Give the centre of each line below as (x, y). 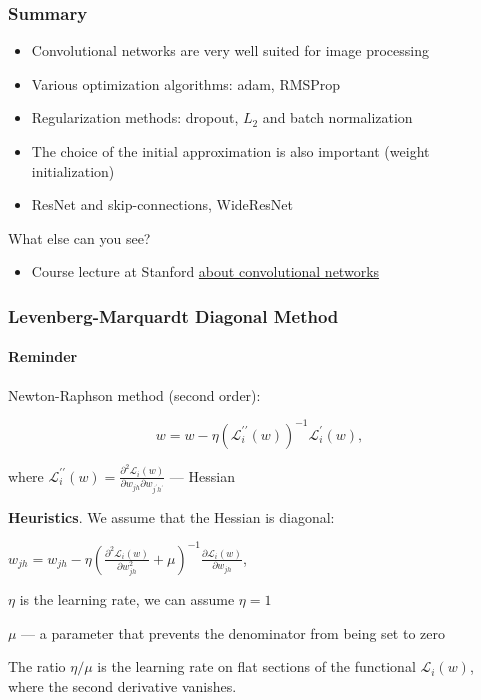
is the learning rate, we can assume (127, 598)
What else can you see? (79, 237)
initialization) (73, 170)
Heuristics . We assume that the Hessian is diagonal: (171, 516)
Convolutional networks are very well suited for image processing (230, 50)
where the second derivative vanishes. (122, 685)
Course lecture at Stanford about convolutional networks (205, 271)
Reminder (43, 356)
